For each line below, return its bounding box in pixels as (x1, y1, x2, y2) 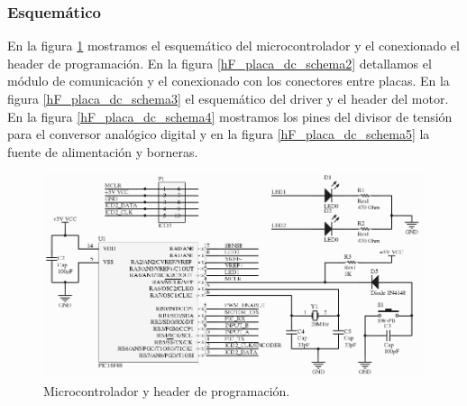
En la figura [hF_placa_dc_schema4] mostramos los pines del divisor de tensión (7, 106, 453, 125)
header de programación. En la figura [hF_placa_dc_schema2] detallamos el (7, 53, 432, 72)
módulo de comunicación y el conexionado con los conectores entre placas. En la (7, 71, 450, 90)
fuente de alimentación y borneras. (7, 142, 198, 161)
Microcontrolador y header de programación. (43, 381, 290, 400)
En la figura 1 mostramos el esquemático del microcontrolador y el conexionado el (7, 36, 460, 55)
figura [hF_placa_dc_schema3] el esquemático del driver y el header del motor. (7, 89, 449, 107)
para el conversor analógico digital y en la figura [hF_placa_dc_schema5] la (7, 125, 430, 143)
